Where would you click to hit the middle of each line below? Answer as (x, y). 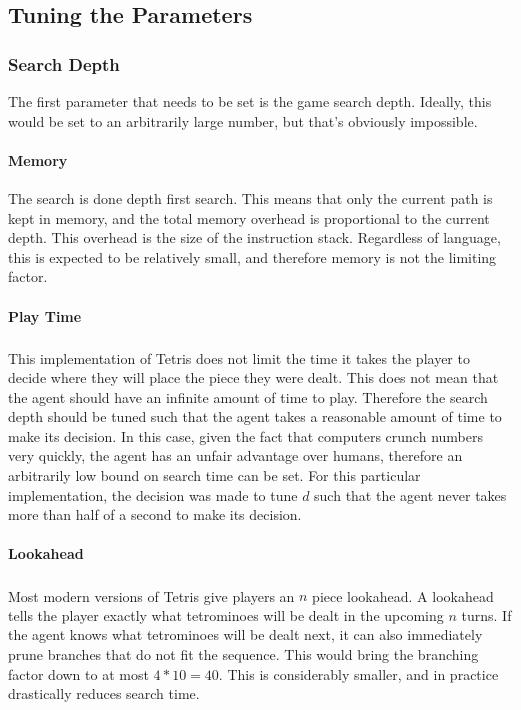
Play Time (45, 315)
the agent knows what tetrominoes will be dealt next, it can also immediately (245, 634)
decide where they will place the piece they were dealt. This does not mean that (253, 377)
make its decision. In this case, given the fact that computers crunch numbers (245, 435)
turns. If (486, 614)
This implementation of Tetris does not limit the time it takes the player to (239, 357)
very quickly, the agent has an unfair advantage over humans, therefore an (235, 455)
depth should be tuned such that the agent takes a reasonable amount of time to (255, 416)
